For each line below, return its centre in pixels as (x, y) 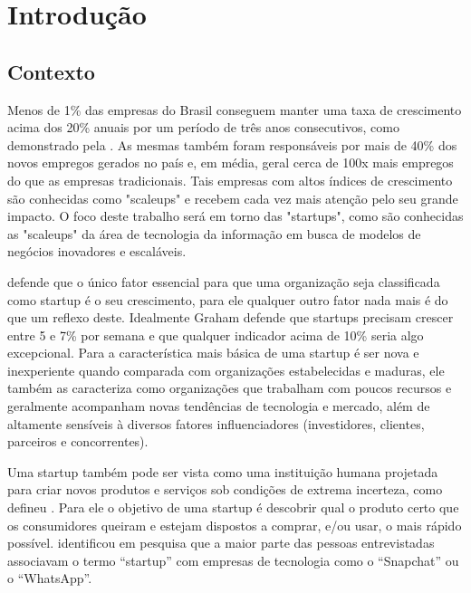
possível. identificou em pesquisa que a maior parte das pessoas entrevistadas (221, 543)
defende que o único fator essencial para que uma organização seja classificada (224, 281)
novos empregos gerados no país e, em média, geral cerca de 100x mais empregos (231, 163)
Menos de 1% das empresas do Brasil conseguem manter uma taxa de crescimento (235, 109)
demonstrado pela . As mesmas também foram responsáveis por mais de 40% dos (232, 144)
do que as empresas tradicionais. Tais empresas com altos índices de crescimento (230, 180)
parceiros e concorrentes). (78, 441)
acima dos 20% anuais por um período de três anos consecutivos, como (203, 127)
